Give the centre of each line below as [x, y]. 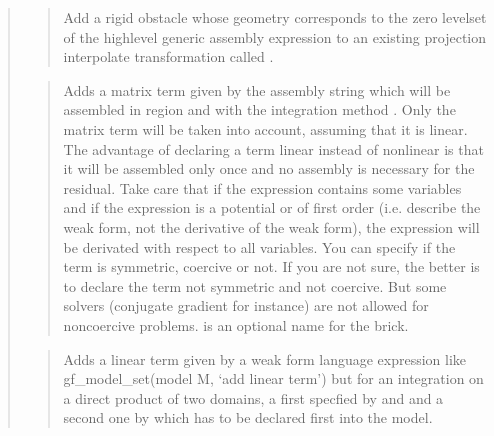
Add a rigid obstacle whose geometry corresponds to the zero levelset [275, 17]
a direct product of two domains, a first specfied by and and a [253, 397]
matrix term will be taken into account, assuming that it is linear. [265, 128]
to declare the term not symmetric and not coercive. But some [255, 285]
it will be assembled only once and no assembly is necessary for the [269, 168]
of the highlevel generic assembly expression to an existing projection [275, 36]
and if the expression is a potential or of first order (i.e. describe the [272, 207]
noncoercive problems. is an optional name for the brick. [236, 324]
